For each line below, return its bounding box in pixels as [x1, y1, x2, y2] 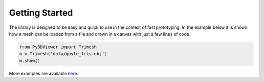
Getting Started [9, 7, 73, 18]
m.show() [19, 58, 41, 63]
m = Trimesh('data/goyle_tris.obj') [19, 51, 108, 57]
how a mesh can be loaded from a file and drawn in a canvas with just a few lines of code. [9, 31, 191, 37]
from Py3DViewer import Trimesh [19, 44, 97, 50]
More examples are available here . [9, 70, 78, 76]
